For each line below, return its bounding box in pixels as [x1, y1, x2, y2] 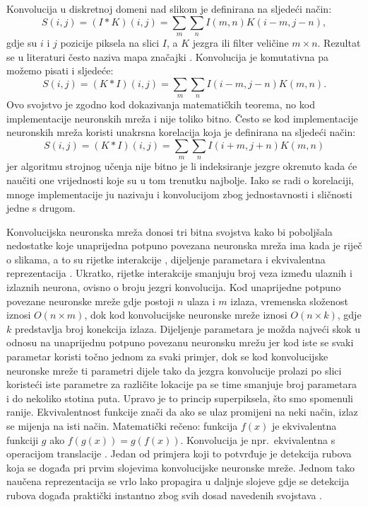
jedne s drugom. [6, 200, 76, 215]
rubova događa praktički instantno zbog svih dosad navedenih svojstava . [6, 487, 322, 502]
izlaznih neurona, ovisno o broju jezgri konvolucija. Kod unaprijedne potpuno [6, 280, 341, 295]
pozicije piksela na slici [60, 35, 160, 50]
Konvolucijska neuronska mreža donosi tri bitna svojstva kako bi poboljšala [6, 224, 333, 239]
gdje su [6, 35, 37, 50]
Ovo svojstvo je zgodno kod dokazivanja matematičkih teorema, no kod [6, 97, 315, 112]
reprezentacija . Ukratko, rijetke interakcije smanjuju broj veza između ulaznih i [6, 266, 352, 280]
